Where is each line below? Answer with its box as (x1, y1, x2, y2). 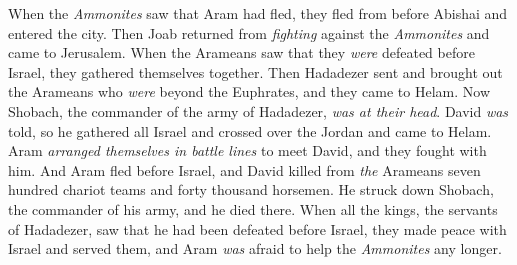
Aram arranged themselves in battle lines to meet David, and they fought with (8, 140, 487, 161)
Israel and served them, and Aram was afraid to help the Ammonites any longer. (8, 238, 502, 259)
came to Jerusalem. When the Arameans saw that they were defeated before (8, 42, 475, 63)
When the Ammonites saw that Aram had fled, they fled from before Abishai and (8, 3, 508, 23)
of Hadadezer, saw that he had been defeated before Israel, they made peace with (8, 218, 507, 239)
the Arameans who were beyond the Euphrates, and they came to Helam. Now (8, 81, 491, 102)
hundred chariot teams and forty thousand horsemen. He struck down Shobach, (8, 179, 494, 200)
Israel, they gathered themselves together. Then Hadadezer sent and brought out (8, 61, 503, 82)
